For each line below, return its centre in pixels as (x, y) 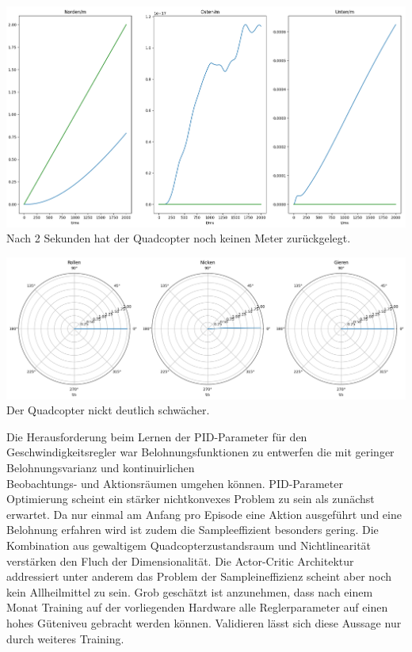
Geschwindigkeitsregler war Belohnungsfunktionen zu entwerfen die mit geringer (200, 452)
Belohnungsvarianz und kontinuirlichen (101, 468)
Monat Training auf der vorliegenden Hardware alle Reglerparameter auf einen (197, 607)
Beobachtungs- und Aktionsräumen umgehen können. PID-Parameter (175, 483)
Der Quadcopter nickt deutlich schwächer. (108, 410)
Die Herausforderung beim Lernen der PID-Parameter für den (157, 436)
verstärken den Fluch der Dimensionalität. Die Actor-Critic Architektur (180, 560)
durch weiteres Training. (65, 638)
